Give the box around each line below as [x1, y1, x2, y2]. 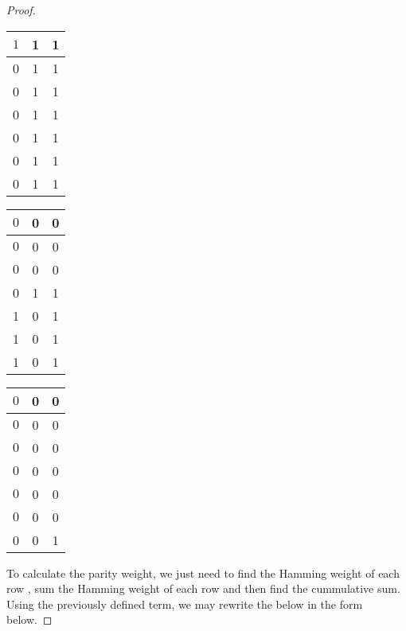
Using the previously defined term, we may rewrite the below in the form [6, 595, 363, 612]
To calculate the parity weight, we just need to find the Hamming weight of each [6, 564, 400, 581]
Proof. [6, 2, 36, 18]
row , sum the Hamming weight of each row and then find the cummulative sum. [6, 580, 400, 597]
